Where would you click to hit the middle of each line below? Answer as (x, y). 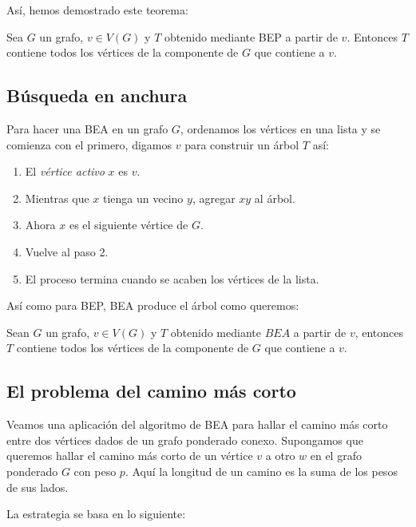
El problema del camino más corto (151, 391)
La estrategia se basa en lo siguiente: (96, 514)
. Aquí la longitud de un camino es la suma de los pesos (261, 471)
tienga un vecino (143, 198)
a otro (280, 456)
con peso (95, 471)
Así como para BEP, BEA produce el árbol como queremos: (153, 305)
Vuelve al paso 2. (67, 251)
